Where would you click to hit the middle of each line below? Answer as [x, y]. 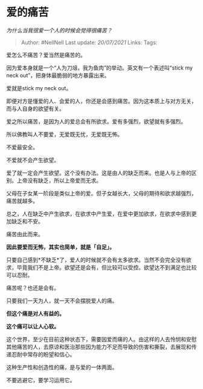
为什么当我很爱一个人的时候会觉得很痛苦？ [59, 30]
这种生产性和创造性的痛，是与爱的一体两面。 [62, 367]
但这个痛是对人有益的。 [35, 313]
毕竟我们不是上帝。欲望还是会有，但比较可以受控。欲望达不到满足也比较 [107, 267]
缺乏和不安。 [27, 221]
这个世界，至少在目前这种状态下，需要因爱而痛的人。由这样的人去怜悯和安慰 [101, 339]
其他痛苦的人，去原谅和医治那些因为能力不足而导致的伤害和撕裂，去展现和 [99, 347]
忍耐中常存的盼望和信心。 [43, 354]
